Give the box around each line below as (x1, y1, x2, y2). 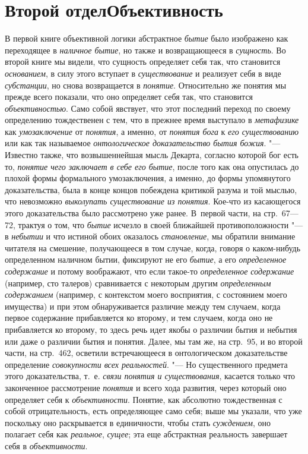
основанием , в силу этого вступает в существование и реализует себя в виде (5, 67, 281, 79)
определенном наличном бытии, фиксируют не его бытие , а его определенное (5, 253, 287, 266)
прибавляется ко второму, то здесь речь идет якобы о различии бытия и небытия (5, 323, 297, 335)
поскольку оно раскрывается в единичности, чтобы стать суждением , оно (5, 416, 271, 428)
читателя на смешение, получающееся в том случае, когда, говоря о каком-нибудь (5, 241, 301, 254)
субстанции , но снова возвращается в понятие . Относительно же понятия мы (5, 78, 287, 91)
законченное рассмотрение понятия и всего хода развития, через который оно (5, 381, 287, 393)
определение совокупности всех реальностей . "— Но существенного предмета (5, 358, 288, 370)
